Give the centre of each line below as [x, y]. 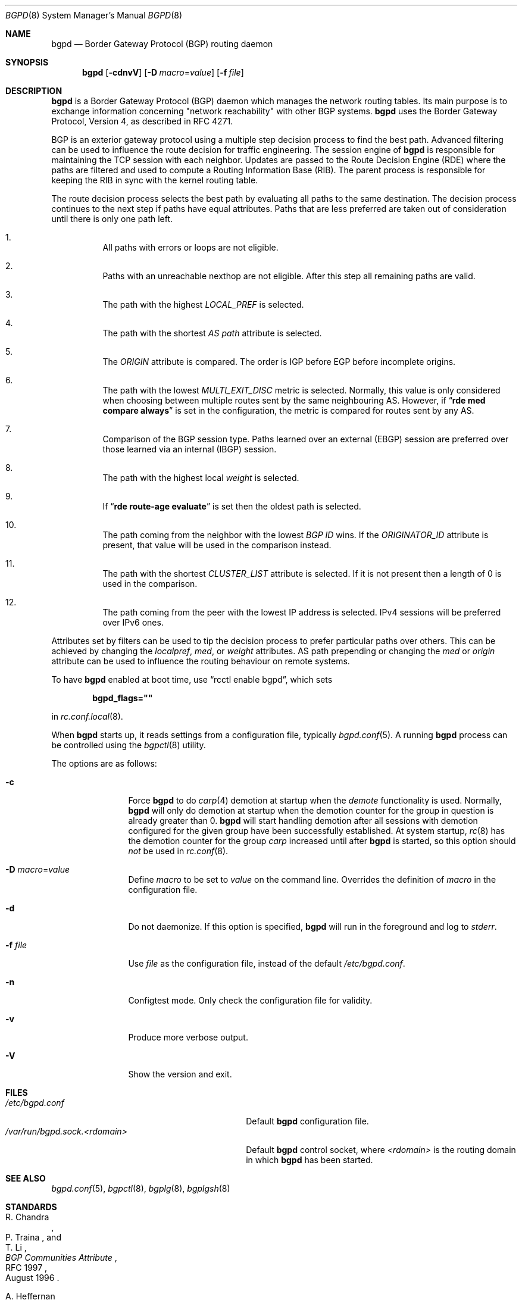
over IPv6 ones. [133, 622]
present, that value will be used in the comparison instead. [217, 545]
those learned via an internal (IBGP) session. [190, 449]
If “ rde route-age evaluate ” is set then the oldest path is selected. [232, 506]
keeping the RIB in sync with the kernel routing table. [155, 180]
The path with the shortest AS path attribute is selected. [212, 333]
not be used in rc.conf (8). [178, 851]
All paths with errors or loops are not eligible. [190, 247]
